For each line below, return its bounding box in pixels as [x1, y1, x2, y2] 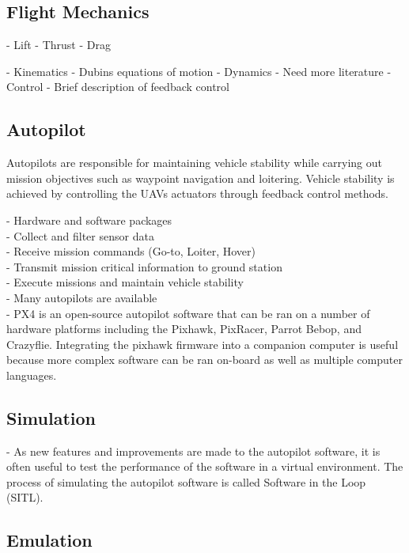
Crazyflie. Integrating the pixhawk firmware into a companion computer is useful [6, 335, 399, 352]
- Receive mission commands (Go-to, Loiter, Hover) [6, 243, 256, 259]
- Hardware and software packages [6, 211, 172, 228]
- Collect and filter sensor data [6, 227, 154, 244]
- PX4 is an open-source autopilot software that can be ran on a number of [6, 305, 370, 321]
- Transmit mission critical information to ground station [6, 258, 282, 275]
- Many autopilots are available [6, 289, 157, 305]
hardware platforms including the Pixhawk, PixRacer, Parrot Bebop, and [6, 320, 362, 337]
